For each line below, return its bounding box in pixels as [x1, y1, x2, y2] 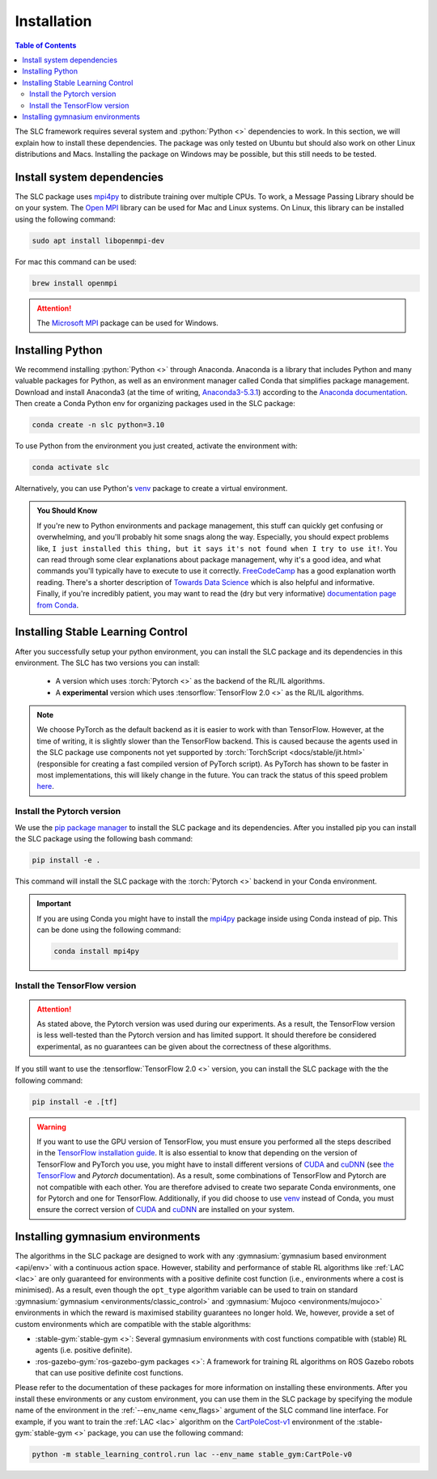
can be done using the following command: [36, 925, 181, 934]
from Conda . [36, 600, 79, 610]
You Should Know [36, 506, 98, 515]
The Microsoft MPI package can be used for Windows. [36, 318, 218, 328]
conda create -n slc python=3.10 [32, 421, 165, 430]
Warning [36, 1121, 66, 1132]
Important [36, 899, 72, 909]
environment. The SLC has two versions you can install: [15, 658, 200, 667]
